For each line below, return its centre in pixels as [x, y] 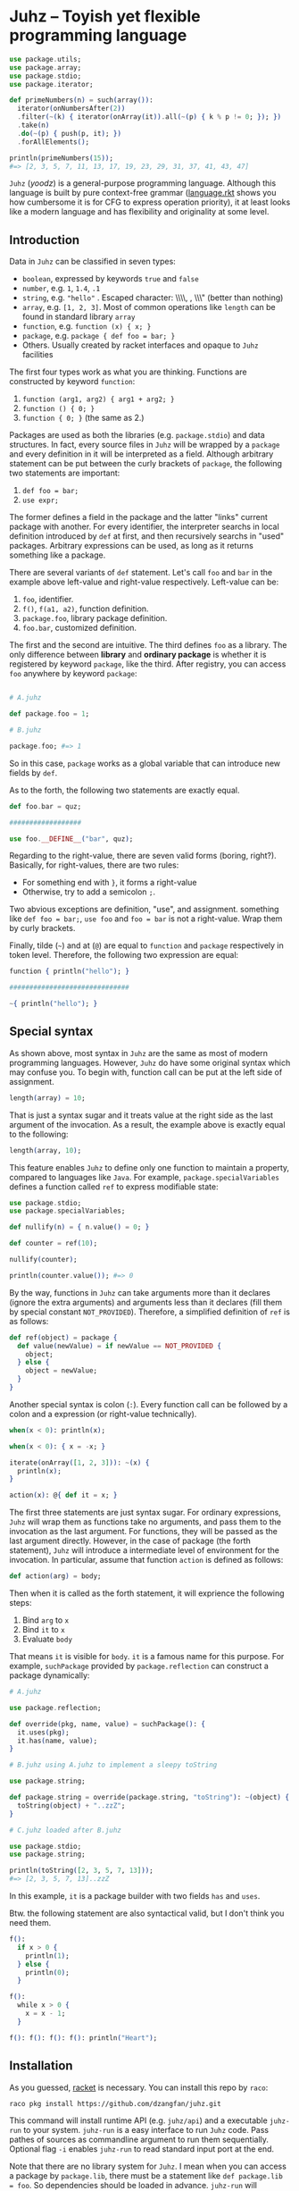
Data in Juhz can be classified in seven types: [92, 262]
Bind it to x [43, 1630]
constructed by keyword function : [72, 382]
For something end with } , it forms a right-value [109, 883]
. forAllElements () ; [54, 142]
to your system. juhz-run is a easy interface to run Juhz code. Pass [146, 2130]
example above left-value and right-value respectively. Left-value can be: [144, 582]
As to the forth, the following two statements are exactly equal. [125, 790]
